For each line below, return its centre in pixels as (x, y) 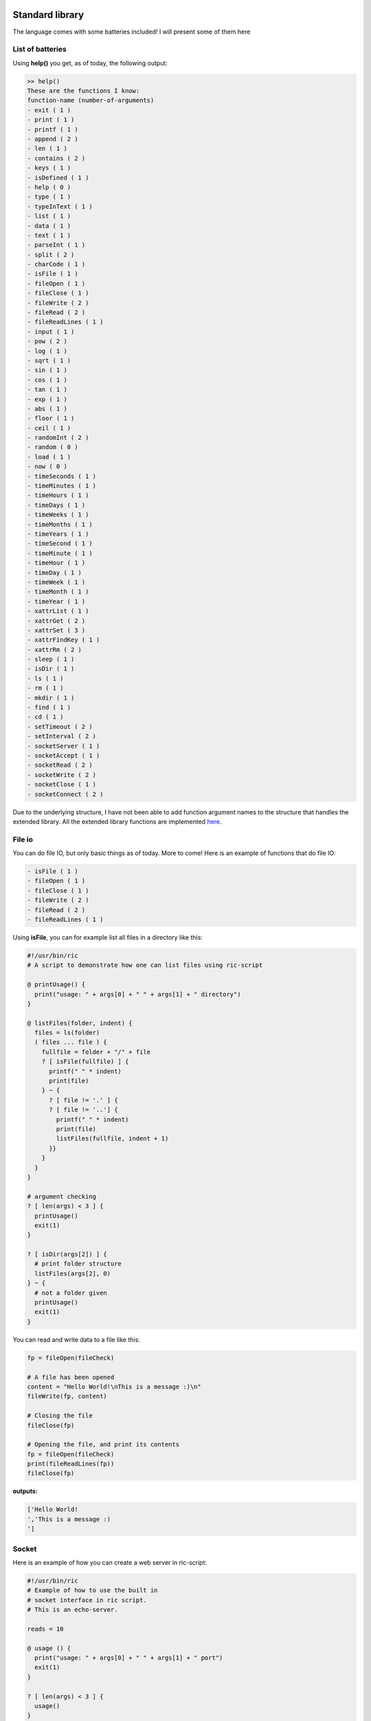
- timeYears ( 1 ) (58, 534)
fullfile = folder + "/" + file (96, 1052)
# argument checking (61, 1196)
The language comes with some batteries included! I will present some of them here (132, 32)
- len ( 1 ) (47, 149)
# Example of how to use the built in (92, 1591)
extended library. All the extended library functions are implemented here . (117, 821)
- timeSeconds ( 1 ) (61, 476)
